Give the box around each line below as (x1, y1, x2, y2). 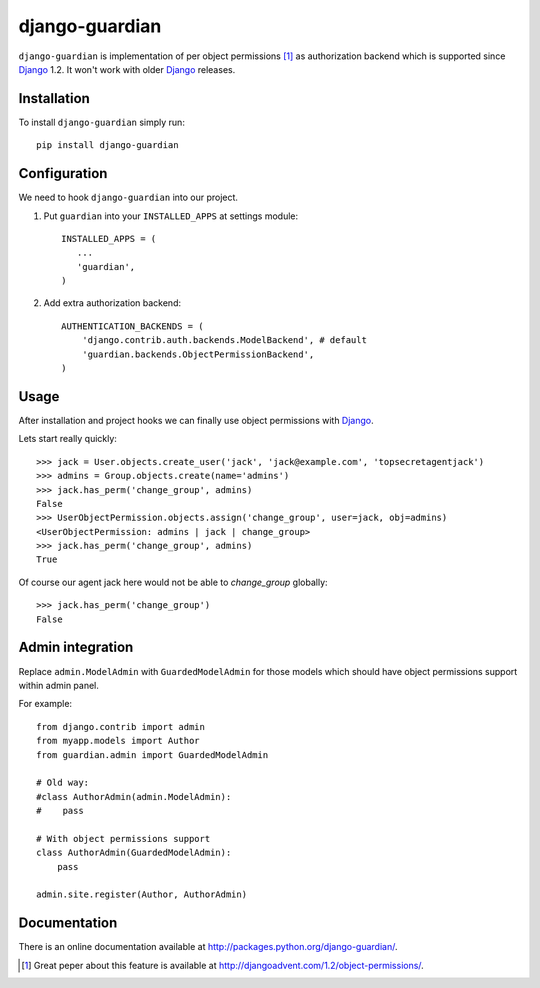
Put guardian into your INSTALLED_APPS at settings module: (43, 210, 299, 222)
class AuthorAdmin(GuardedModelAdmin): (36, 847, 232, 859)
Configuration (18, 165, 108, 182)
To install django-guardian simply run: (18, 116, 185, 128)
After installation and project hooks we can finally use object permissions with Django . (18, 414, 374, 426)
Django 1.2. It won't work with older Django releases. (18, 63, 236, 75)
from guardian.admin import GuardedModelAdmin (36, 749, 269, 760)
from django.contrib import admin (36, 721, 205, 732)
